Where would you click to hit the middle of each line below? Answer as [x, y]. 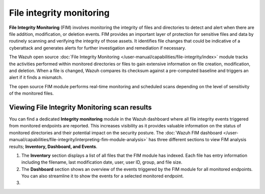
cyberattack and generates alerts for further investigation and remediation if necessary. [98, 48]
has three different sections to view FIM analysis [197, 140]
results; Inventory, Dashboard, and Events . [53, 146]
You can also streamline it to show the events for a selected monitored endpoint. [103, 176]
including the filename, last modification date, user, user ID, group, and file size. [102, 162]
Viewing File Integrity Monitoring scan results [80, 107]
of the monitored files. [31, 94]
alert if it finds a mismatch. [36, 77]
